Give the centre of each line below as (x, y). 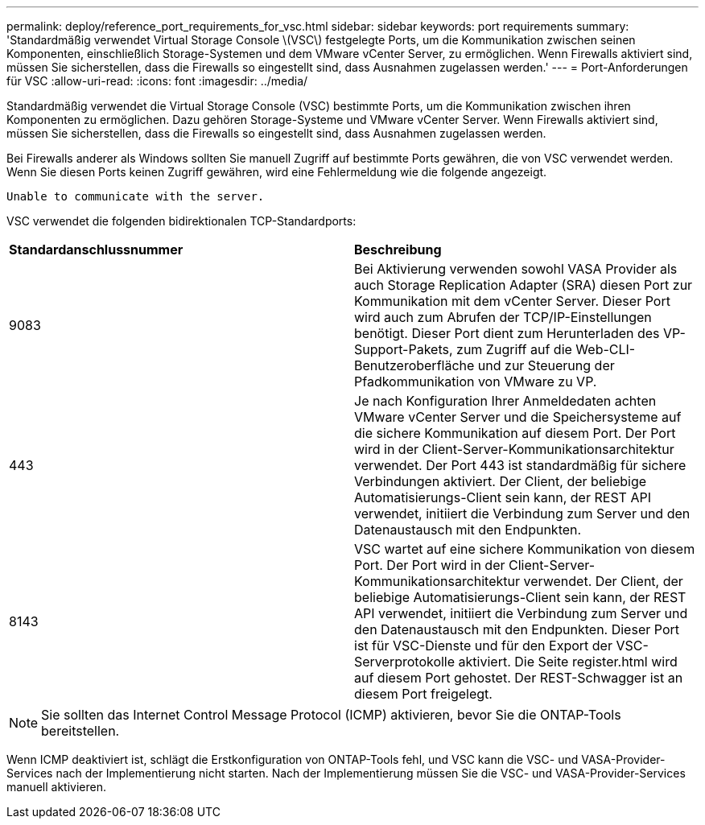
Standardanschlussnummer (96, 250)
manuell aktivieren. (56, 787)
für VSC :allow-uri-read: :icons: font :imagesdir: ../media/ (157, 81)
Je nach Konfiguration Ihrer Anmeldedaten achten (505, 401)
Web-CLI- (606, 349)
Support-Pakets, (404, 349)
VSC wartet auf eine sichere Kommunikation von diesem (525, 549)
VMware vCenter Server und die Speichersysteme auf (518, 417)
